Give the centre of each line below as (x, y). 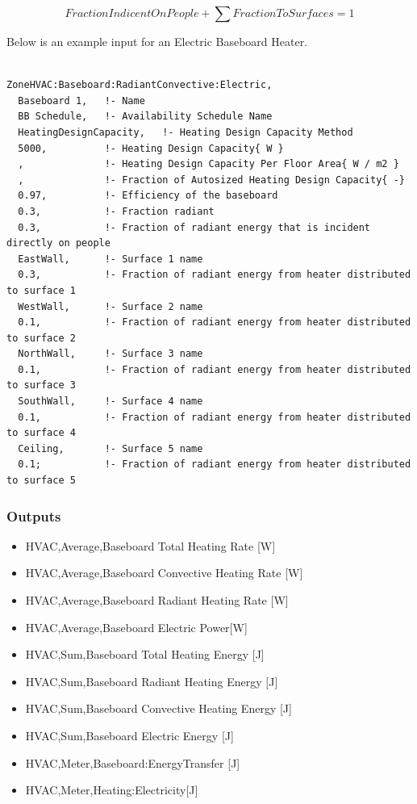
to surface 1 (41, 290)
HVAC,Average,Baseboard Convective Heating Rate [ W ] (164, 573)
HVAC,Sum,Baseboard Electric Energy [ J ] (129, 735)
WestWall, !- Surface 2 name (111, 306)
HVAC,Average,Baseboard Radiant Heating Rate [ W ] (157, 600)
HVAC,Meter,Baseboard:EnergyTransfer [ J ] (133, 762)
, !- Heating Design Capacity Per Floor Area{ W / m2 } (208, 164)
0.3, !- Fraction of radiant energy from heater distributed (215, 275)
